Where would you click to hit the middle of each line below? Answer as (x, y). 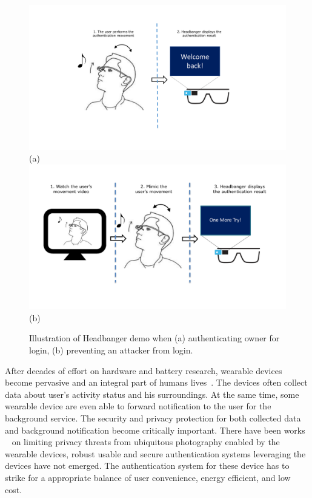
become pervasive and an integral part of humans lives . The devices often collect (156, 382)
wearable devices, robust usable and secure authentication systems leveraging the (155, 453)
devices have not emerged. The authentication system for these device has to (147, 466)
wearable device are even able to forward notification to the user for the (138, 406)
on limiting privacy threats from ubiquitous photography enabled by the (146, 442)
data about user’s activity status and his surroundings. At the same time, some (152, 394)
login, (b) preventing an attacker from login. (111, 350)
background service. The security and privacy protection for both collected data (153, 418)
